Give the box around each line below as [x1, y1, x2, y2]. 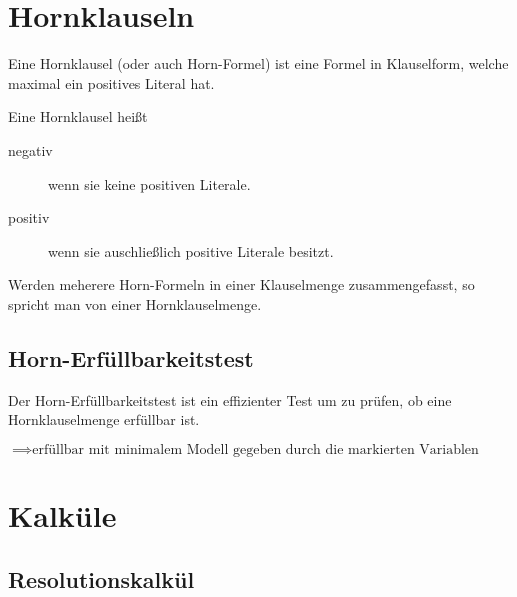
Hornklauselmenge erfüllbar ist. [8, 409, 200, 430]
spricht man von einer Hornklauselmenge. [8, 293, 262, 314]
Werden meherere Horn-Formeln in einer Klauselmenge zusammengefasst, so [8, 274, 475, 295]
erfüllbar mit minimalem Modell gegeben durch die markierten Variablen [32, 442, 479, 457]
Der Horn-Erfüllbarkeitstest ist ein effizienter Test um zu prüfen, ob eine [8, 389, 452, 410]
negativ [8, 139, 53, 160]
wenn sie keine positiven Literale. [48, 173, 251, 194]
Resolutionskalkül [8, 563, 195, 594]
